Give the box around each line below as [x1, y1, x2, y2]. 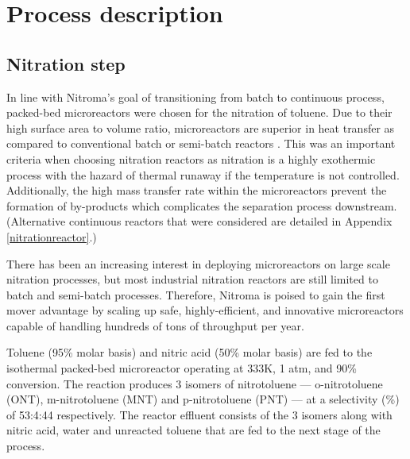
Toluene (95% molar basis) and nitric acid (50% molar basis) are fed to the [6, 344, 373, 361]
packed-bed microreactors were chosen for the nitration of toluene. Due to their [6, 104, 393, 121]
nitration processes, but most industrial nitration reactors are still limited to [6, 271, 378, 287]
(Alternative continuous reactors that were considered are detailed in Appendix [6, 213, 393, 229]
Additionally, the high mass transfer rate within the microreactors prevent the [6, 182, 387, 199]
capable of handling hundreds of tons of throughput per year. [6, 317, 304, 334]
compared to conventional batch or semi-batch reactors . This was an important [6, 135, 396, 152]
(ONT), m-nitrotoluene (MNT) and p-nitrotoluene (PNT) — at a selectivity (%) [6, 391, 400, 407]
